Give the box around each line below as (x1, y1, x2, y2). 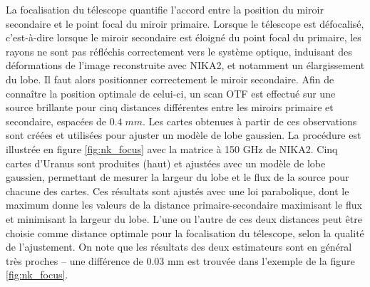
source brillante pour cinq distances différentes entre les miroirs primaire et (6, 100, 334, 115)
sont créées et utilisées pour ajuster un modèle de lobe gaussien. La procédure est (6, 127, 361, 142)
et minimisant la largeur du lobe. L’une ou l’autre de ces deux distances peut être (6, 211, 362, 226)
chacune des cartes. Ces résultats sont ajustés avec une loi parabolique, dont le (6, 183, 349, 198)
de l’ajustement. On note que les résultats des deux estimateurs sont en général (6, 239, 352, 254)
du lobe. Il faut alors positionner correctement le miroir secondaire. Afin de (6, 71, 334, 86)
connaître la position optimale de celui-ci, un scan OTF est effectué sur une (6, 85, 336, 100)
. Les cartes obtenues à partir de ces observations (143, 113, 357, 128)
